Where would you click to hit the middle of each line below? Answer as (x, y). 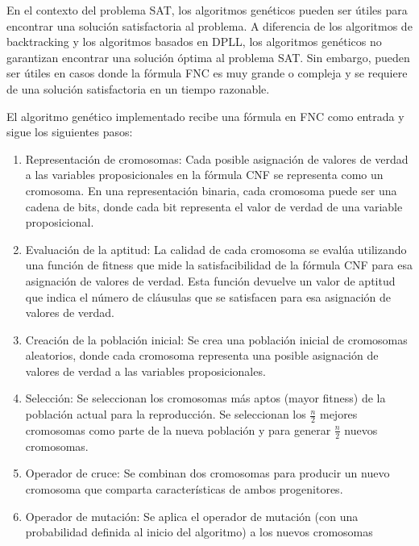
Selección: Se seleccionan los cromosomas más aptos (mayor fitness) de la (205, 398)
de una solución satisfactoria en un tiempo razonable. (138, 88)
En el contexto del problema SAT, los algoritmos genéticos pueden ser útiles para (207, 10)
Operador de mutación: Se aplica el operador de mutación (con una (192, 516)
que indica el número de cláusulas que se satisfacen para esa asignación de (208, 296)
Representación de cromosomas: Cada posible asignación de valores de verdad (217, 158)
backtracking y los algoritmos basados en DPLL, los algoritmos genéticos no (194, 42)
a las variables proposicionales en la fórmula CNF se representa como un (204, 175)
